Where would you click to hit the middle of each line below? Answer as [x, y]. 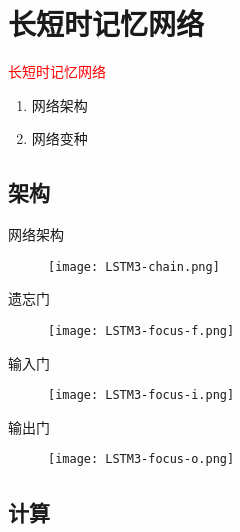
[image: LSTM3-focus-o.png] [141, 459]
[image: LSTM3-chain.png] [134, 266]
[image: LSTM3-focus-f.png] [141, 330]
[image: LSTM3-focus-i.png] [141, 395]
